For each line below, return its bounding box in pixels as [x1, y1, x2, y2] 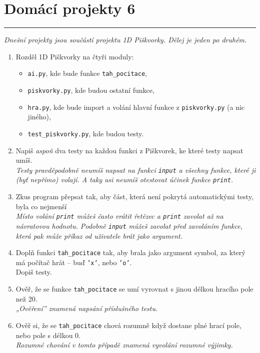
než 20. [15, 293, 37, 304]
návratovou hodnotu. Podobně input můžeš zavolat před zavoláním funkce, [15, 220, 243, 231]
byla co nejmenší [15, 201, 67, 211]
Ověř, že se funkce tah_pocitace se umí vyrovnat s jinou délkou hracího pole [15, 284, 253, 294]
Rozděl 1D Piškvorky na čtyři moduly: [15, 51, 134, 61]
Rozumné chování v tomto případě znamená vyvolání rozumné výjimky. [15, 340, 233, 350]
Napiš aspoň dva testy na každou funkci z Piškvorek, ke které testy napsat [15, 145, 243, 155]
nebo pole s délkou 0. [15, 330, 80, 340]
